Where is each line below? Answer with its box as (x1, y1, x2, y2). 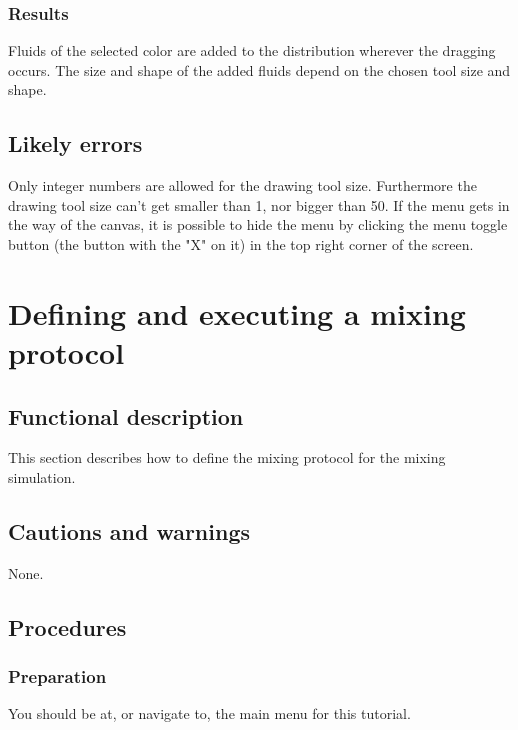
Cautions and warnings (8, 515, 251, 546)
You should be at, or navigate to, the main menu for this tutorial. (8, 703, 411, 724)
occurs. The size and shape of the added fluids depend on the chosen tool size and (8, 59, 511, 80)
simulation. (8, 466, 76, 487)
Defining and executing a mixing (8, 292, 466, 333)
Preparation (8, 664, 107, 689)
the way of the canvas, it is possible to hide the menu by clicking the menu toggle (8, 214, 508, 235)
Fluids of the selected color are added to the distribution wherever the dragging (8, 40, 496, 61)
